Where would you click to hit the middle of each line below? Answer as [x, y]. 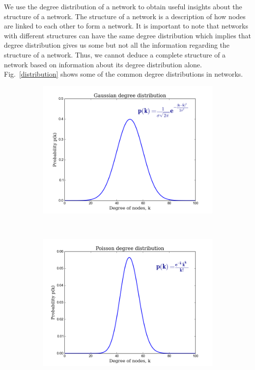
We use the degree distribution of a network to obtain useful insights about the [123, 6]
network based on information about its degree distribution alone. [103, 64]
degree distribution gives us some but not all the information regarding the [117, 45]
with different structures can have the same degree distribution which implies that [128, 35]
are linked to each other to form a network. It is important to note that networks [126, 26]
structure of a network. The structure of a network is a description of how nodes [125, 16]
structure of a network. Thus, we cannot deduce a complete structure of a [115, 54]
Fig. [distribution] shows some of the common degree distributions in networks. [124, 74]
